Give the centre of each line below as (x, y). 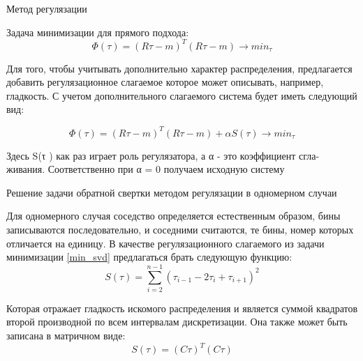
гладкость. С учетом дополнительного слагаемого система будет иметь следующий (182, 95)
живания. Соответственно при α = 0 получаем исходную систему (146, 169)
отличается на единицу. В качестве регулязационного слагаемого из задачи (165, 243)
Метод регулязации (47, 8)
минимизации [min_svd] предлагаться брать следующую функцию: (149, 257)
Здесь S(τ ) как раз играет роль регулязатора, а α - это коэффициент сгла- (163, 155)
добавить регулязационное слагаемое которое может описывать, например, (165, 82)
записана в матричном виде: (66, 336)
